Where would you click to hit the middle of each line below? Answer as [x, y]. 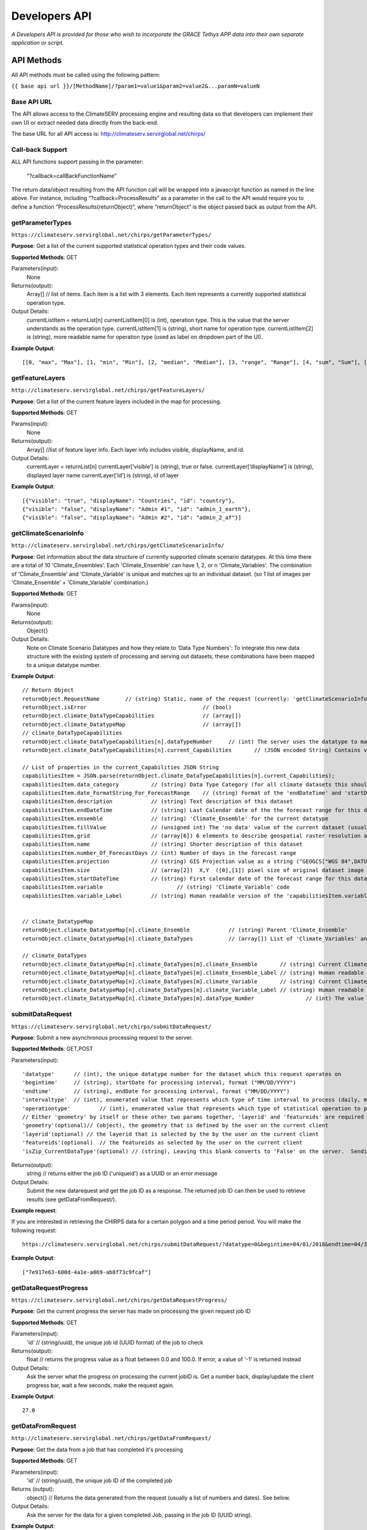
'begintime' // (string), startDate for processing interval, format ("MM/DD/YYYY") [159, 1083]
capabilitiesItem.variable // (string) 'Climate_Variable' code [156, 887]
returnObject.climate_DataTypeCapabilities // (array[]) [132, 716]
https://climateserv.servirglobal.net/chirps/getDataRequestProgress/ [119, 1300]
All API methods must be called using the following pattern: [86, 75]
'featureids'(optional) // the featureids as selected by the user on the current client [162, 1143]
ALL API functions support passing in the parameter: [77, 162]
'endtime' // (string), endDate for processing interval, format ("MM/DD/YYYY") [156, 1091]
